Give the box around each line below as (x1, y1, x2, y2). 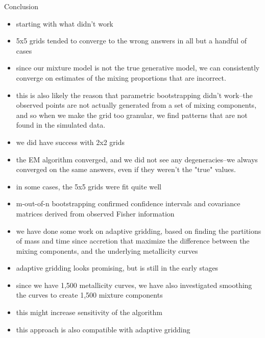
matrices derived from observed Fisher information (16, 208, 175, 219)
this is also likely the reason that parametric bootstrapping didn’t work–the (16, 89, 253, 100)
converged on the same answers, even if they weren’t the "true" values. (16, 164, 236, 175)
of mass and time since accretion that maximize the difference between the (16, 235, 250, 246)
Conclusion (4, 1, 38, 11)
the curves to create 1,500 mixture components (16, 289, 163, 300)
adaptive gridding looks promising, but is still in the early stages (16, 262, 219, 273)
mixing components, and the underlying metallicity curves (16, 245, 198, 256)
